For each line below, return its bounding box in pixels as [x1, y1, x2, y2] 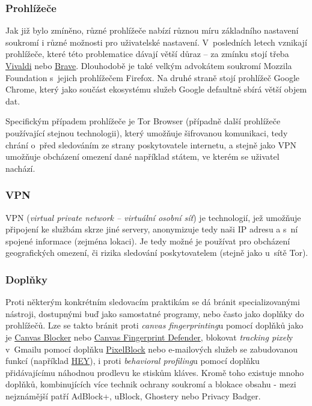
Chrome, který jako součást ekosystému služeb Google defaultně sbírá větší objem [5, 83, 307, 95]
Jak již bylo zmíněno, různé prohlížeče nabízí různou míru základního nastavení [5, 24, 299, 37]
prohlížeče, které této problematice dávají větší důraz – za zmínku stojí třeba [5, 47, 289, 60]
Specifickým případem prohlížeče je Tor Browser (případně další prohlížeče [5, 115, 281, 127]
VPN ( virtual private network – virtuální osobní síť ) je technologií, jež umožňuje [5, 211, 301, 223]
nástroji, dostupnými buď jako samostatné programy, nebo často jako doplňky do [5, 307, 304, 320]
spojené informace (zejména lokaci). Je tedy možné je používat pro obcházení [5, 234, 290, 247]
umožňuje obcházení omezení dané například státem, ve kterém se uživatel [5, 150, 280, 163]
